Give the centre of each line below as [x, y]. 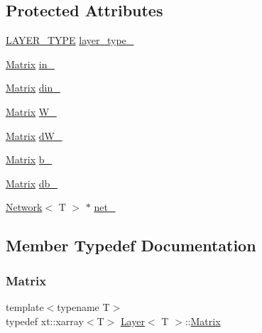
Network [24, 207]
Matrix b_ [29, 159]
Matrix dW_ [34, 135]
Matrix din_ [33, 88]
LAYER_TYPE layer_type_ [70, 40]
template [25, 306]
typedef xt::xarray [45, 321]
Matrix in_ [30, 64]
